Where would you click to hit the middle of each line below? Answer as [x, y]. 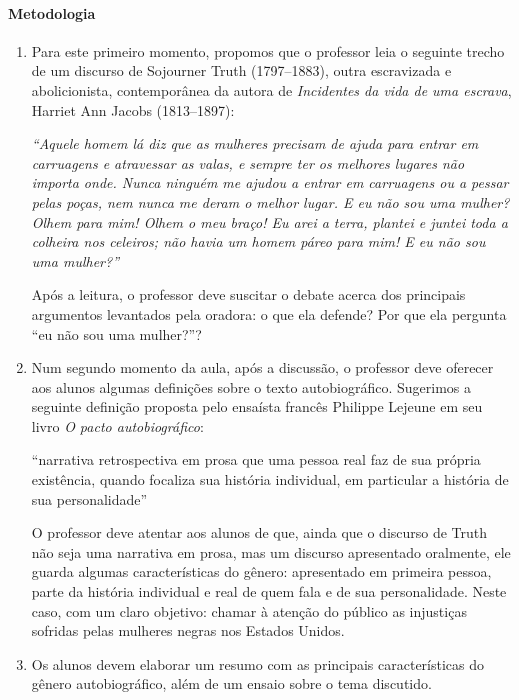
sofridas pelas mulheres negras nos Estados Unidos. [188, 630]
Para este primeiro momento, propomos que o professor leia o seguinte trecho [268, 50]
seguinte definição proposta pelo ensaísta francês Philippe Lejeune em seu [257, 406]
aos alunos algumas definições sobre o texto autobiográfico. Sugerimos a [251, 386]
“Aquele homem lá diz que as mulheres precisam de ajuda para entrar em [255, 143]
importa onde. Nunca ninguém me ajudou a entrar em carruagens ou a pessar [270, 182]
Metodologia [52, 12]
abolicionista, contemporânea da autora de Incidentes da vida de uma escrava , [271, 89]
